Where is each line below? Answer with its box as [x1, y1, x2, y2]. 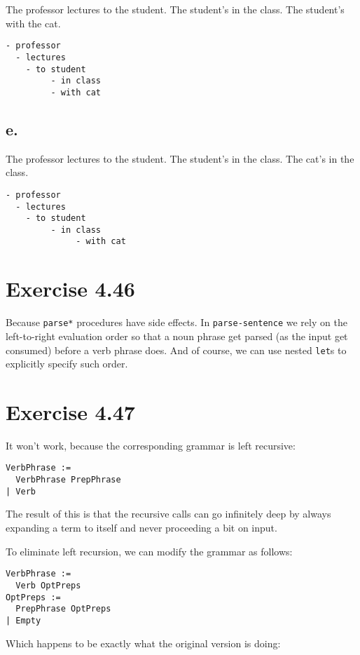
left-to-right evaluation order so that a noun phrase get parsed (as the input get [6, 328, 348, 343]
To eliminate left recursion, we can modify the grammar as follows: [6, 543, 293, 558]
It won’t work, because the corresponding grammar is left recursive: [6, 438, 296, 452]
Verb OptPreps [15, 580, 81, 590]
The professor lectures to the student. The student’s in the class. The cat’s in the [6, 151, 354, 166]
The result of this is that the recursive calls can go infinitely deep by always [6, 506, 331, 521]
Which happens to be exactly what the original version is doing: [6, 635, 281, 650]
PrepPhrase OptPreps [15, 604, 111, 614]
